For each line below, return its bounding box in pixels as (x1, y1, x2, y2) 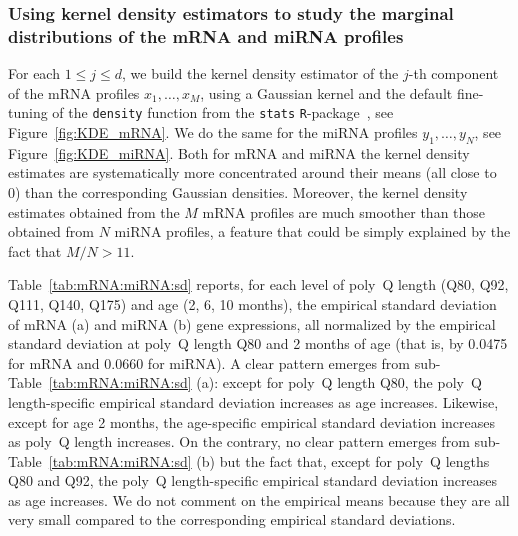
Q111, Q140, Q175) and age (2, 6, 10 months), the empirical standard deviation (8, 293, 497, 314)
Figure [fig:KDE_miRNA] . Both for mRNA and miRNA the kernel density (8, 142, 470, 163)
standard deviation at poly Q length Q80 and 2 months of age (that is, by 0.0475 (8, 333, 508, 354)
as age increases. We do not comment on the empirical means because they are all (8, 489, 510, 510)
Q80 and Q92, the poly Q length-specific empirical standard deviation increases (8, 470, 497, 491)
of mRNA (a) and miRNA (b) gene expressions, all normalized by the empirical (8, 313, 496, 334)
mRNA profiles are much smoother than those (202, 201, 486, 222)
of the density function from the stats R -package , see (52, 102, 394, 123)
